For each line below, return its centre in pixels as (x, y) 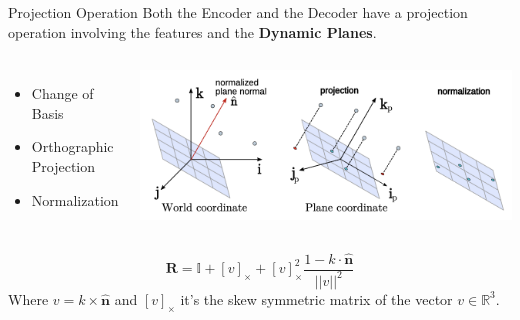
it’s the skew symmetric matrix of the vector (316, 298)
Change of (62, 93)
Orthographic (72, 146)
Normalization (75, 199)
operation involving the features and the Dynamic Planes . (192, 31)
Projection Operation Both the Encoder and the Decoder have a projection (238, 12)
